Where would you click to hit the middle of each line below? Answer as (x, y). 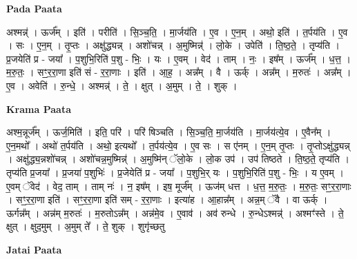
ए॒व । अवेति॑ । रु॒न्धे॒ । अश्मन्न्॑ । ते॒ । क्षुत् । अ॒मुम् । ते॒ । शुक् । (122, 85)
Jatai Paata (34, 249)
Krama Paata (39, 108)
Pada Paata (34, 8)
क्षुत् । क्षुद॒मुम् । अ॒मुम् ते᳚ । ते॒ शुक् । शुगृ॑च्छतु (86, 226)
